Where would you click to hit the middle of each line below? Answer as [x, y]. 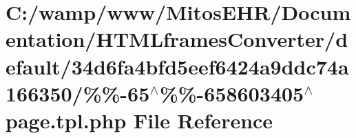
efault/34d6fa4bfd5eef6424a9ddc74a [177, 66]
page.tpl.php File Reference [139, 120]
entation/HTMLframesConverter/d [177, 39]
